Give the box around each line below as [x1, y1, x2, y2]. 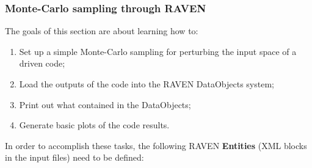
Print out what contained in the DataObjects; [19, 98, 191, 111]
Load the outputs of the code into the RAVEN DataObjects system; [19, 78, 274, 90]
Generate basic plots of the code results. [19, 119, 170, 131]
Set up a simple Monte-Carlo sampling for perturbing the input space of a [19, 45, 297, 57]
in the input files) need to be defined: [5, 151, 144, 164]
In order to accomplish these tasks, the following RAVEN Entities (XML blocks [5, 139, 307, 152]
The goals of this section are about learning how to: [5, 24, 198, 37]
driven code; [19, 57, 65, 70]
